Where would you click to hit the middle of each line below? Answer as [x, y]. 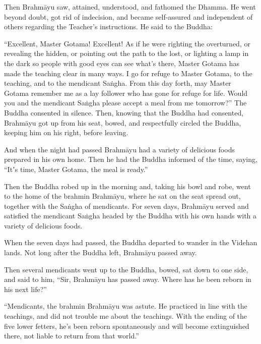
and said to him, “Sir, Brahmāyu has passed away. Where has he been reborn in [128, 279]
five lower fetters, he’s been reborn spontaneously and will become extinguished [127, 326]
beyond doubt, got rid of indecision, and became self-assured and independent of [128, 16]
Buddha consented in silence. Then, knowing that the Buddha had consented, [124, 112]
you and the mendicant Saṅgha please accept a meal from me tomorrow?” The [125, 103]
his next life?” [25, 289]
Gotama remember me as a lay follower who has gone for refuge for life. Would [126, 93]
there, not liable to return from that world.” [72, 336]
